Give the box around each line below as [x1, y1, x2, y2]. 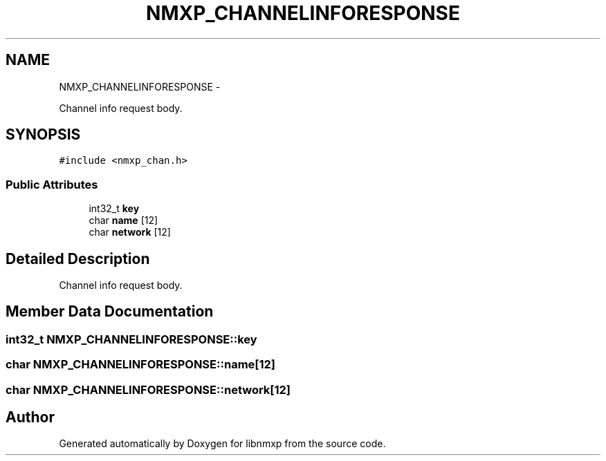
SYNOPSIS [6, 126, 81, 144]
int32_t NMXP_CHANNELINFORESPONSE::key [6, 332, 257, 346]
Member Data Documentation [6, 303, 214, 321]
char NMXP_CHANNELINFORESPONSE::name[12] [6, 357, 275, 372]
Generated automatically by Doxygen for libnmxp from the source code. [59, 438, 386, 450]
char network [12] [89, 226, 171, 238]
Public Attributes [6, 177, 98, 191]
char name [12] [89, 214, 158, 227]
